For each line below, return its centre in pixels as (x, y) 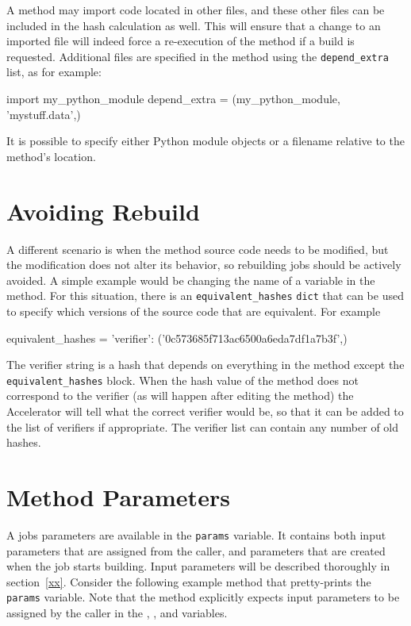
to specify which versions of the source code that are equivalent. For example (194, 311)
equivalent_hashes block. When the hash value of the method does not (182, 380)
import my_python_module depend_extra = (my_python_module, (173, 99)
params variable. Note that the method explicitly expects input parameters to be (203, 597)
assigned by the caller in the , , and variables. (117, 613)
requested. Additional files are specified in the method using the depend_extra (198, 56)
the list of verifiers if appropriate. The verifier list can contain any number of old (203, 426)
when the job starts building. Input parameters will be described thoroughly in (198, 566)
